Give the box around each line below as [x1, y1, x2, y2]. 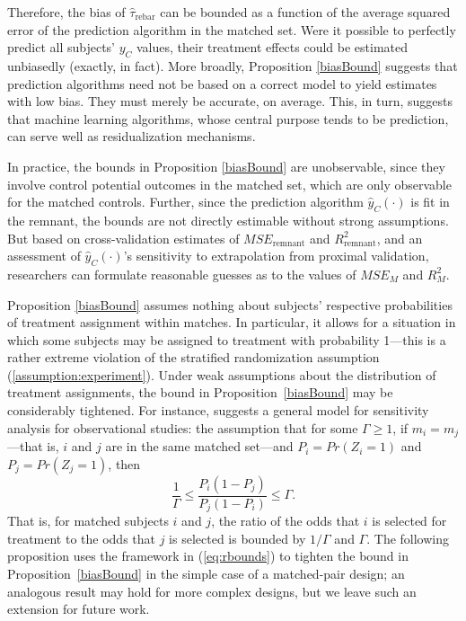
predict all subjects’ [7, 38, 115, 57]
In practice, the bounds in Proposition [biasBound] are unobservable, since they [7, 156, 445, 175]
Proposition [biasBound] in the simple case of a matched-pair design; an [7, 563, 405, 582]
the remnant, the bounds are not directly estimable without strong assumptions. [7, 210, 449, 229]
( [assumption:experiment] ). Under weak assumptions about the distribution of [7, 365, 436, 384]
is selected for [372, 511, 447, 530]
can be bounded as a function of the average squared [160, 3, 451, 21]
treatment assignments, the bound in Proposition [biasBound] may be [7, 383, 393, 402]
